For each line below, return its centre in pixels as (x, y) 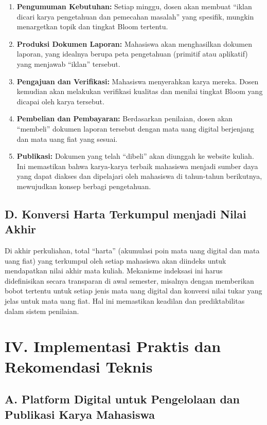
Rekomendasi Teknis (79, 366)
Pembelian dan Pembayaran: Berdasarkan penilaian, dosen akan (124, 118)
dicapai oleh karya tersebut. (60, 101)
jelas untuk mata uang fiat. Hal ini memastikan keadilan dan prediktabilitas (125, 301)
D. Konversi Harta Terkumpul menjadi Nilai (126, 214)
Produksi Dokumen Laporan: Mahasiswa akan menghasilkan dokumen (134, 43)
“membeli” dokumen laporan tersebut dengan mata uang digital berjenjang (135, 128)
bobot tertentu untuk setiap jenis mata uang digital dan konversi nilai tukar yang (133, 291)
